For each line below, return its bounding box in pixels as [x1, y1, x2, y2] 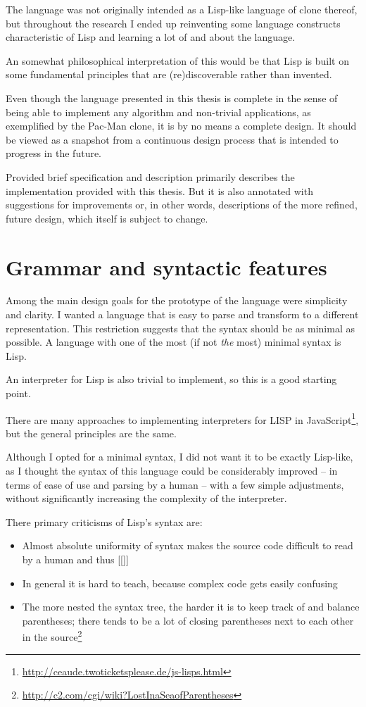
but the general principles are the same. [6, 425, 177, 440]
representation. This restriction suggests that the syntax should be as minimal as [6, 320, 355, 335]
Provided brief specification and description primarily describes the [6, 169, 295, 184]
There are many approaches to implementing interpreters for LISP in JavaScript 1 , [6, 410, 359, 427]
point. [6, 386, 31, 400]
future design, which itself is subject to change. [6, 211, 208, 225]
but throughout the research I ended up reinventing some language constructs [6, 15, 341, 30]
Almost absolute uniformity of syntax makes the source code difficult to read [22, 538, 353, 553]
